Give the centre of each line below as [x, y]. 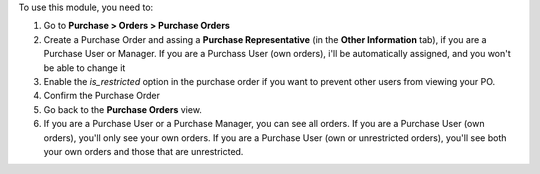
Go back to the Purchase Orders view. [122, 109]
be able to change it [84, 67]
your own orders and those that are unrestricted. [143, 151]
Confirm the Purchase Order [101, 96]
